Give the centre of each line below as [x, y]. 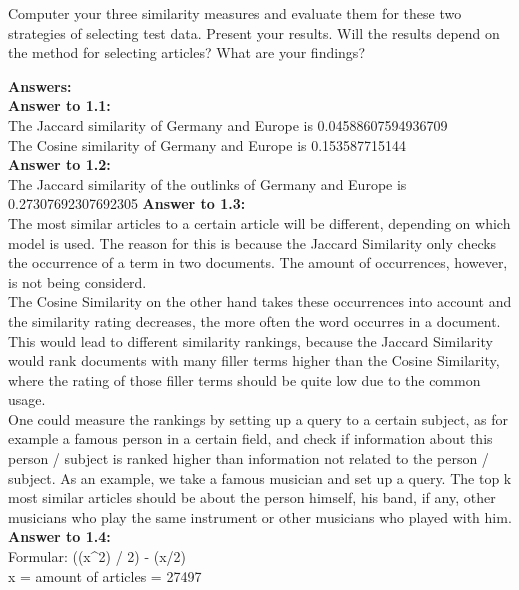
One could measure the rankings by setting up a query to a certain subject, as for [258, 418]
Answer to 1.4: [59, 536]
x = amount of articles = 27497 [105, 575]
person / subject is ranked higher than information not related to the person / [248, 458]
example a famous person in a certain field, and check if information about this [250, 438]
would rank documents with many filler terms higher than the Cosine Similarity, [254, 360]
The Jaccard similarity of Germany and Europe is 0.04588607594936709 [228, 124]
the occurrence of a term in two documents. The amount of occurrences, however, [258, 262]
